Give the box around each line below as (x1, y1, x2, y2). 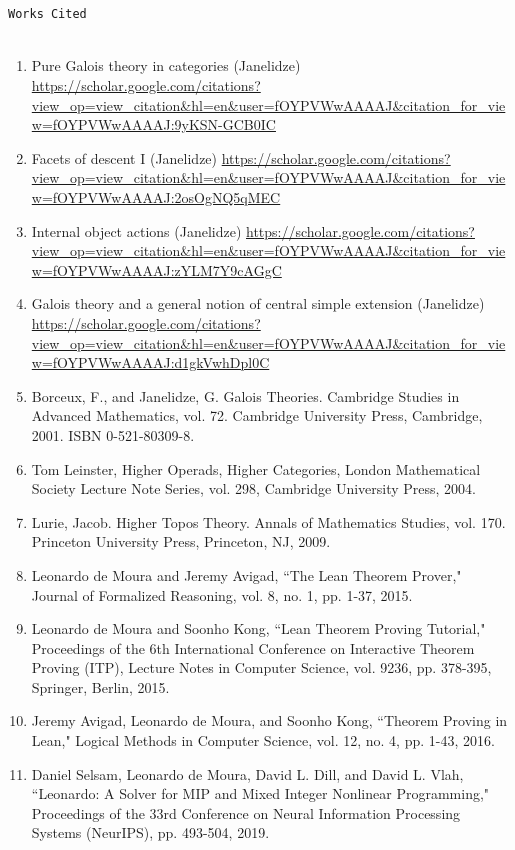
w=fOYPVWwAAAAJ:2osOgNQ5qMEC (31, 187, 281, 207)
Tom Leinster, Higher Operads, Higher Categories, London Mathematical (31, 458, 481, 479)
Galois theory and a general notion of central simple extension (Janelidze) (31, 293, 485, 314)
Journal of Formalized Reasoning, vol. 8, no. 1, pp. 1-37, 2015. (31, 584, 413, 605)
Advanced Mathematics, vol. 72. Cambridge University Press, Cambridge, (31, 405, 483, 426)
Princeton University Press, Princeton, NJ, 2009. (31, 531, 331, 552)
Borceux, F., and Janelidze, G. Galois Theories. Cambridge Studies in (31, 385, 460, 406)
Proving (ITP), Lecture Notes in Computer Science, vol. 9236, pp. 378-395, (31, 657, 492, 678)
